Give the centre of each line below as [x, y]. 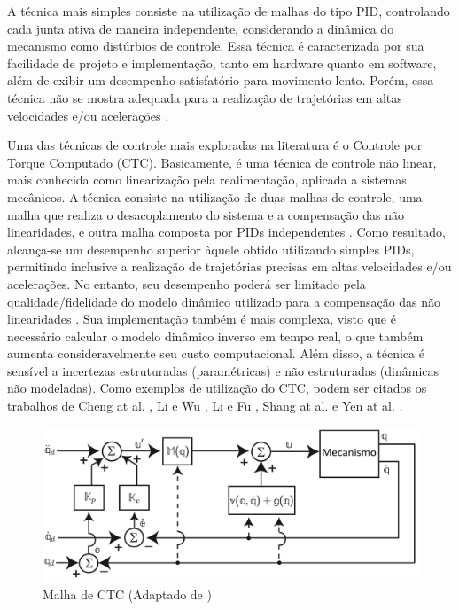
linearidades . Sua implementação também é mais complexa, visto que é [202, 319]
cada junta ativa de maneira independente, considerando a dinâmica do [201, 28]
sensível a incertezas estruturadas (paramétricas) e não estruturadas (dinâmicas [223, 370]
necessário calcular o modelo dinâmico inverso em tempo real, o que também [215, 336]
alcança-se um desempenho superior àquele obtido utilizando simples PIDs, [211, 249]
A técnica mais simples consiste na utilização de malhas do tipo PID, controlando [229, 11]
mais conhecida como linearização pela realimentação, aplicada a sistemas [207, 180]
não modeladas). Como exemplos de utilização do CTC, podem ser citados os [217, 388]
